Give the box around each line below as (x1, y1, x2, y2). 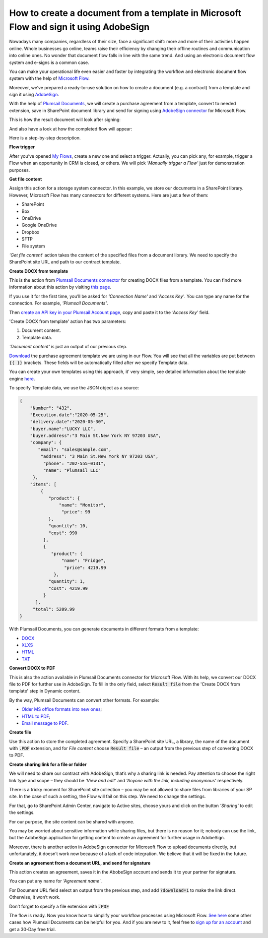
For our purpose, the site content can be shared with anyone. (9, 818, 134, 824)
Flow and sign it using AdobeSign (9, 21, 150, 32)
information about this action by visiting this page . (9, 284, 112, 290)
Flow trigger (9, 144, 35, 150)
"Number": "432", (30, 405, 72, 411)
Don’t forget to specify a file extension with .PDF (9, 903, 109, 909)
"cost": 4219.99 (48, 585, 88, 591)
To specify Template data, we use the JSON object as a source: (9, 385, 139, 391)
